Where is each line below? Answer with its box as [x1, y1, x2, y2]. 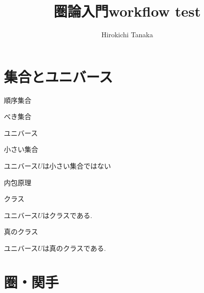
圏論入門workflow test [53, 1, 201, 21]
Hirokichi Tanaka [101, 29, 153, 40]
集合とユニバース [4, 66, 113, 86]
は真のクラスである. [42, 243, 106, 253]
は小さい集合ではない [42, 161, 111, 171]
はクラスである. [42, 210, 92, 220]
